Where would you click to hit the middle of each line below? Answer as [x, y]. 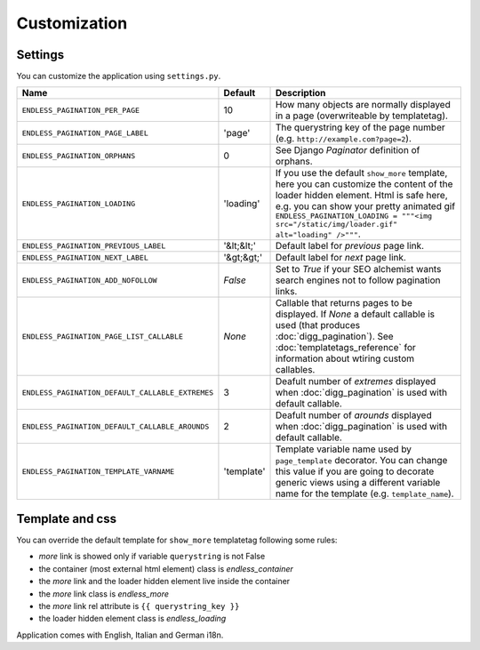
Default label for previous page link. [350, 246]
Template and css [67, 519]
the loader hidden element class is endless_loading [132, 619]
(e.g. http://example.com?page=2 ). [344, 139]
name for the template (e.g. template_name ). [364, 494]
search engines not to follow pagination [358, 280]
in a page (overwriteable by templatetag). [362, 116]
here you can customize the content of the [364, 184]
